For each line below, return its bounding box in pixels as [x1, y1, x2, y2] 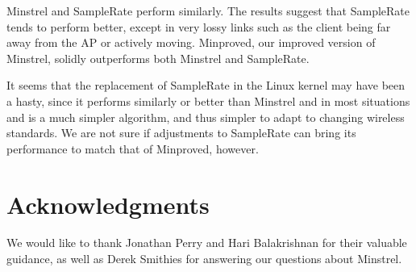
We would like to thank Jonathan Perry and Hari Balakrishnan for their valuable [6, 234, 407, 251]
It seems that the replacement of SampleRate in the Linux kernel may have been [6, 77, 406, 94]
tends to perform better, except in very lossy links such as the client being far [6, 18, 391, 35]
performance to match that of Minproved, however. [6, 140, 259, 157]
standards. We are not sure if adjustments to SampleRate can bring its [6, 124, 356, 141]
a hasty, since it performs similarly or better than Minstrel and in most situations [6, 92, 410, 109]
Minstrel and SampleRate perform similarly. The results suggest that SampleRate [6, 2, 410, 19]
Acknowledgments [6, 187, 210, 220]
